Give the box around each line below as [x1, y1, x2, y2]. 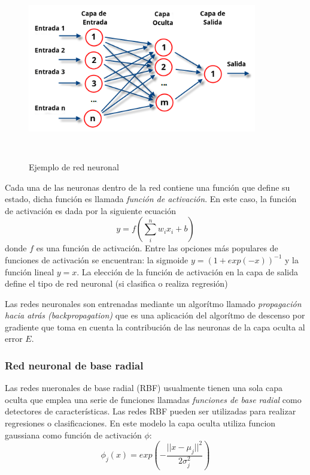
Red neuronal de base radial [5, 358, 144, 372]
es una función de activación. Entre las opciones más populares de [36, 242, 278, 254]
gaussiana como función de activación [5, 428, 142, 441]
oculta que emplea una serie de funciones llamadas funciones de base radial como [5, 393, 302, 405]
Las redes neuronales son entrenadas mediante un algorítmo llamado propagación [5, 297, 302, 309]
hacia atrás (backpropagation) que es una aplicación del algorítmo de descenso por [5, 309, 305, 321]
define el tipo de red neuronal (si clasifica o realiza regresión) [5, 277, 228, 290]
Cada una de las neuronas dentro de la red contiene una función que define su [5, 181, 290, 193]
